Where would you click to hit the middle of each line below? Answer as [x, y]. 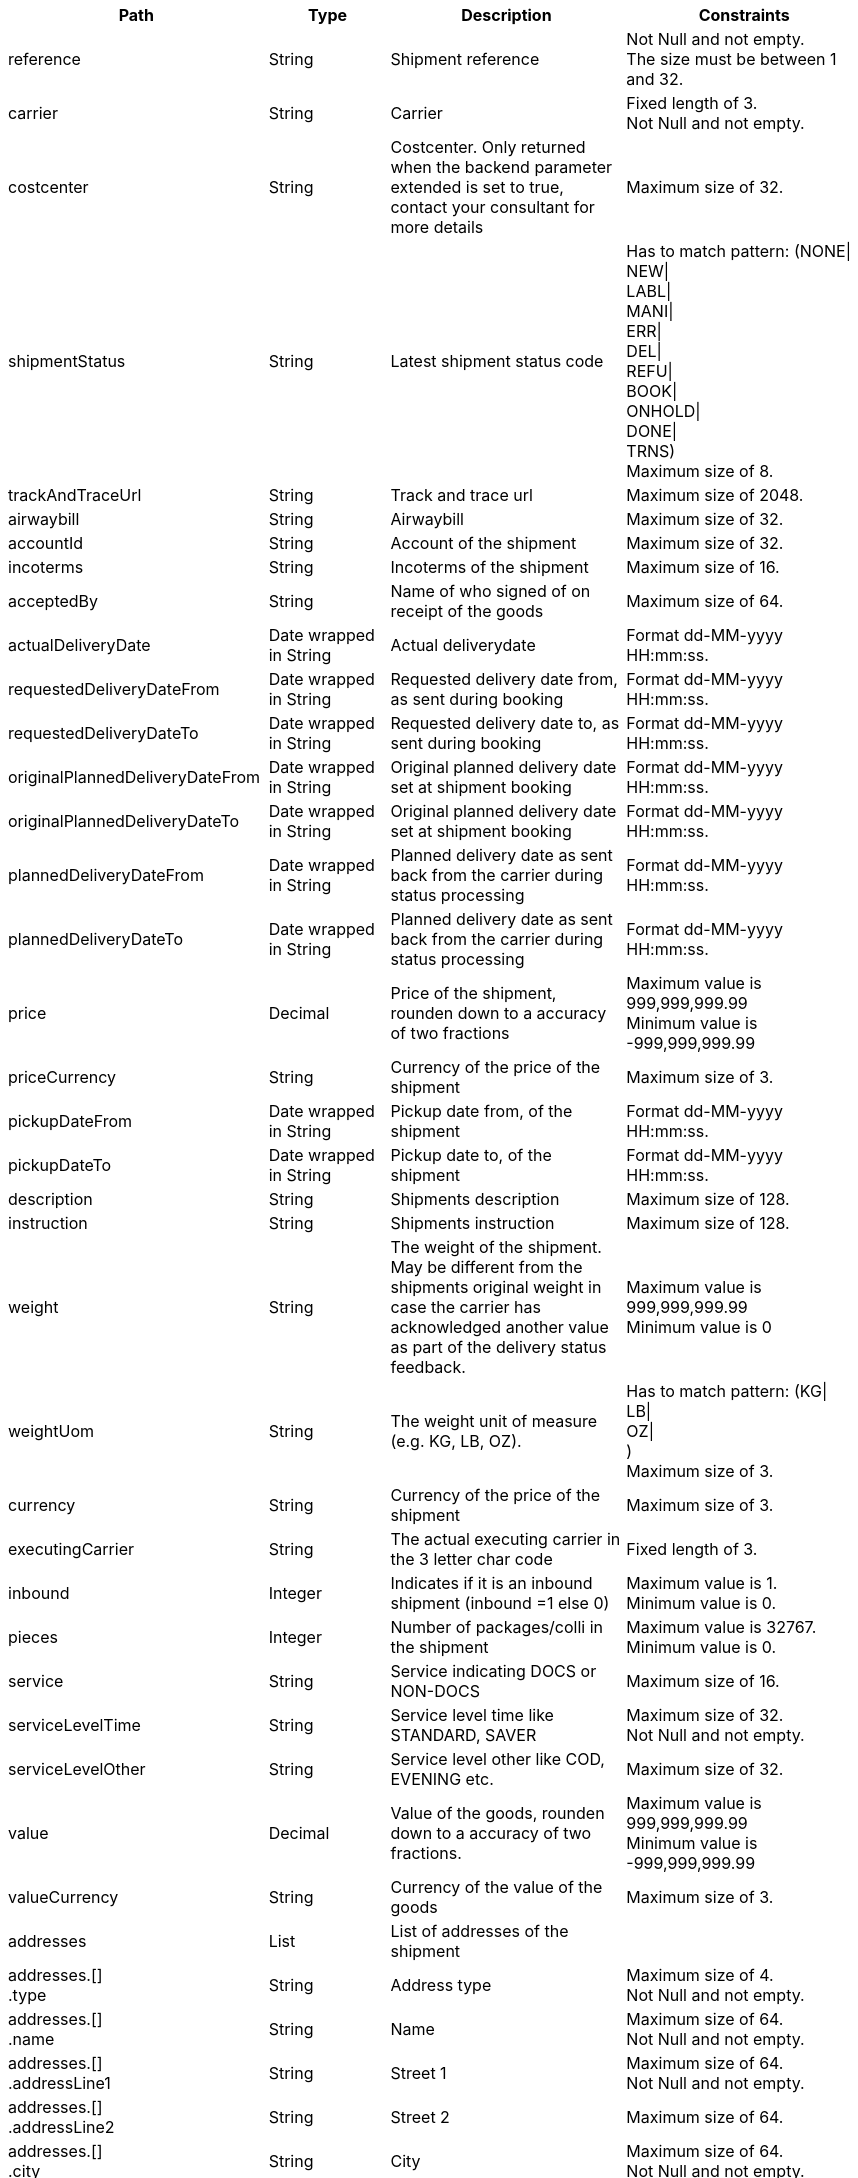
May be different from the [486, 1267]
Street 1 [418, 2073]
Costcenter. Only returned [488, 147]
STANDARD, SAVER [463, 1735]
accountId [46, 543]
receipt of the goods [467, 611]
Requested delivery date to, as [505, 723]
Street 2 [420, 2117]
